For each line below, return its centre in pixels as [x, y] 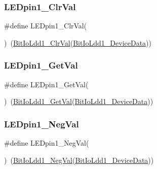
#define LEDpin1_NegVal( [47, 143]
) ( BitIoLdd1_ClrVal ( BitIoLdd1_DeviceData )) [78, 42]
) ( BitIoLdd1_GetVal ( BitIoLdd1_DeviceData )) [79, 101]
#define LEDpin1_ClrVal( [46, 26]
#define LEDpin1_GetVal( [46, 84]
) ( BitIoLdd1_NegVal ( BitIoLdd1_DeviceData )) [79, 160]
